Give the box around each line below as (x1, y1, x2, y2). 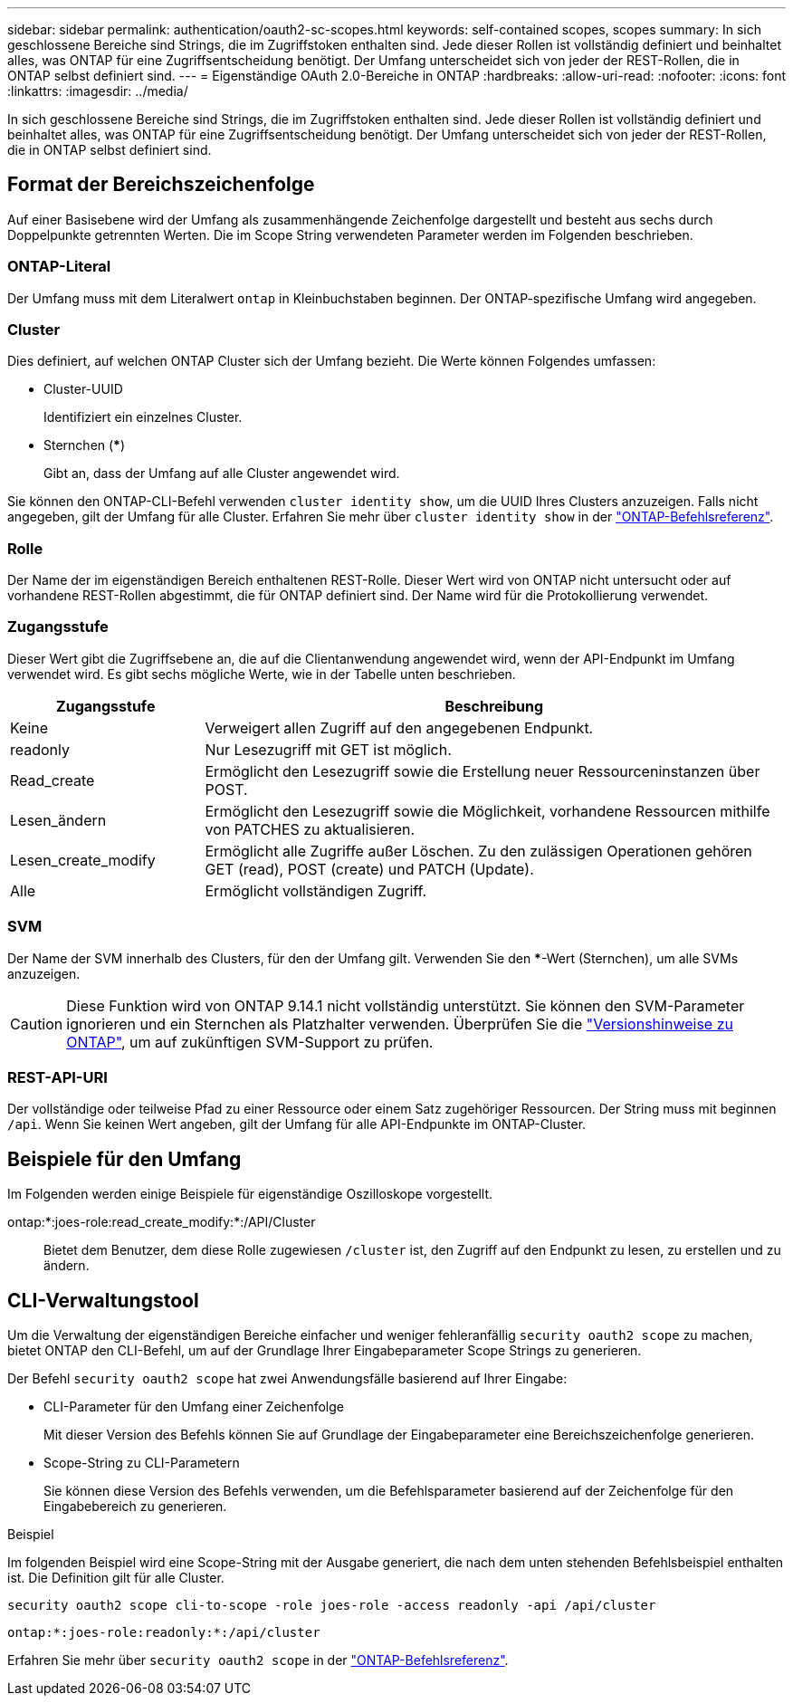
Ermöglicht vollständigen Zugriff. (205, 881, 427, 900)
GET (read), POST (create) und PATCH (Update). (205, 859, 534, 878)
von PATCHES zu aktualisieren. (205, 819, 416, 838)
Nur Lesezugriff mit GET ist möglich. (205, 740, 452, 759)
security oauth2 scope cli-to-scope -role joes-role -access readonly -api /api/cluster (7, 1598, 656, 1613)
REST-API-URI (7, 1067, 108, 1086)
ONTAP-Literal (7, 257, 111, 276)
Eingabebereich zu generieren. (43, 1498, 227, 1515)
